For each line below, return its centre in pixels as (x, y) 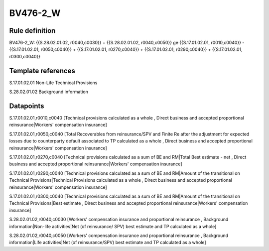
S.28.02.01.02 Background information (49, 92)
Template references (42, 70)
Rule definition (32, 31)
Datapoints (27, 106)
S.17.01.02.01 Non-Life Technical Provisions (53, 83)
